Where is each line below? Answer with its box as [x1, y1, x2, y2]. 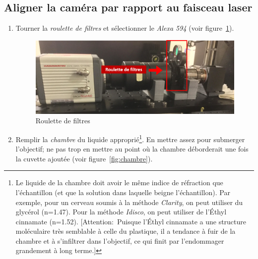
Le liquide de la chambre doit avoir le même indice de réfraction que [15, 177, 223, 188]
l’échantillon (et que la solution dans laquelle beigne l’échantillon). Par [15, 187, 230, 197]
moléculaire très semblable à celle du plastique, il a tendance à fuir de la [15, 226, 236, 236]
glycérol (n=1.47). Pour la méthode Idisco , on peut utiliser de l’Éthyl [15, 207, 227, 217]
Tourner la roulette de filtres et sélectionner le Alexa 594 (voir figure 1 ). [15, 23, 234, 33]
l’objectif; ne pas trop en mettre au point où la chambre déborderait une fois [15, 144, 249, 154]
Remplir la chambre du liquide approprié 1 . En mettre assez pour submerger [15, 132, 245, 144]
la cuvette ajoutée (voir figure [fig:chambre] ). [15, 153, 153, 163]
